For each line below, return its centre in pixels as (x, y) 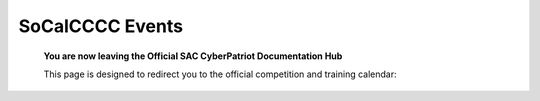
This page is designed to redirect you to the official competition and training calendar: (220, 74)
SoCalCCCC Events (101, 26)
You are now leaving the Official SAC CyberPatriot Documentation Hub (193, 56)
